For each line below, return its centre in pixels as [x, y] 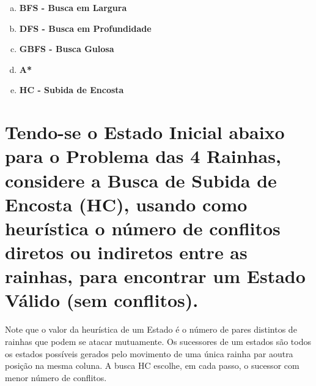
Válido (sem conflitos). [102, 300]
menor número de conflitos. [56, 377]
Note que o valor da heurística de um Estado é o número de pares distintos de [151, 329]
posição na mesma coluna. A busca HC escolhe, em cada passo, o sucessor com [152, 365]
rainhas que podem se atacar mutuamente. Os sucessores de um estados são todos [158, 341]
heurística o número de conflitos [143, 228]
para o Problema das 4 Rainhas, [143, 156]
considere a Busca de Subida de [141, 180]
